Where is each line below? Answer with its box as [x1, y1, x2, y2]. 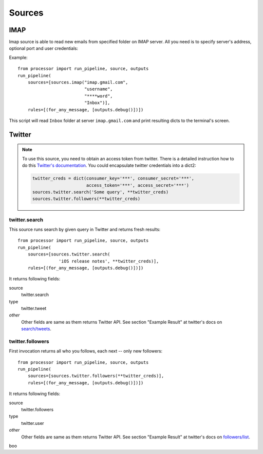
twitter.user [21, 420, 44, 426]
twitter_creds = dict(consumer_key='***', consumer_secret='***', [32, 176, 194, 181]
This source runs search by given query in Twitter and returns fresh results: [9, 227, 161, 233]
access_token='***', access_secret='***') [86, 182, 189, 188]
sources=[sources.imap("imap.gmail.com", [27, 79, 129, 85]
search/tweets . [21, 326, 52, 332]
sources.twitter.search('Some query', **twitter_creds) [32, 189, 169, 195]
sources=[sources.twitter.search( [27, 252, 111, 257]
